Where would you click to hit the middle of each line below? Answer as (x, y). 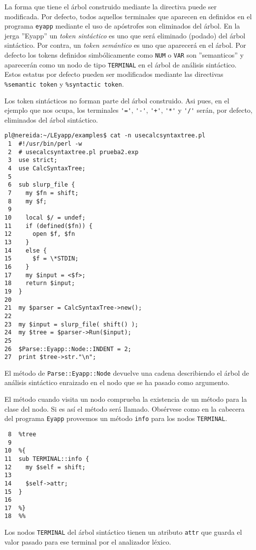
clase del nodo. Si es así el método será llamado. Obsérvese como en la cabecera (125, 408)
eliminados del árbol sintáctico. (51, 119)
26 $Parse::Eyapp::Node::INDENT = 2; (68, 349)
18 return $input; (40, 283)
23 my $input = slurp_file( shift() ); (72, 324)
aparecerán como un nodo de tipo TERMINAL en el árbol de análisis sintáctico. (121, 64)
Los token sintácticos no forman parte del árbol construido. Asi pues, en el (117, 100)
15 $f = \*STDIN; (42, 259)
